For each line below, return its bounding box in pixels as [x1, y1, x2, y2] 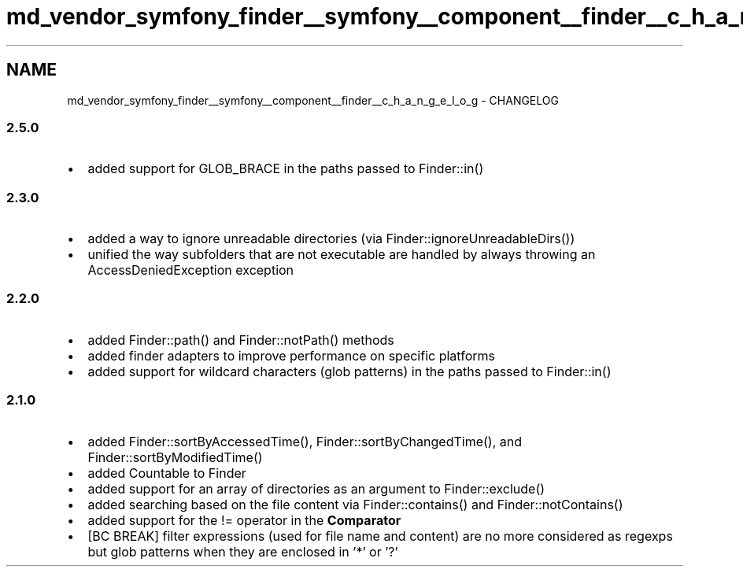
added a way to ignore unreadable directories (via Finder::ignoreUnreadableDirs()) [87, 231, 575, 247]
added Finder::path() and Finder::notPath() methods [87, 331, 394, 348]
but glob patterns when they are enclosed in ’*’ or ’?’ [87, 543, 398, 560]
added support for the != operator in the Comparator [87, 512, 401, 528]
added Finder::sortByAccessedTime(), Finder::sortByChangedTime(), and [87, 433, 522, 449]
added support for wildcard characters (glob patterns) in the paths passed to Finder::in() [87, 363, 612, 379]
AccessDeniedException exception [87, 262, 294, 279]
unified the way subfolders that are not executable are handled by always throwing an [87, 246, 596, 263]
